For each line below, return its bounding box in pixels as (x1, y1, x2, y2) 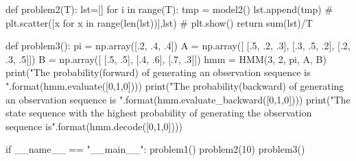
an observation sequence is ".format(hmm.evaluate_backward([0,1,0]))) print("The (5, 92, 351, 106)
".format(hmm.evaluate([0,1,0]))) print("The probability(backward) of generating (5, 78, 344, 92)
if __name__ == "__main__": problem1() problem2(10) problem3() (5, 142, 305, 156)
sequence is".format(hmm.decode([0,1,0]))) (5, 119, 182, 133)
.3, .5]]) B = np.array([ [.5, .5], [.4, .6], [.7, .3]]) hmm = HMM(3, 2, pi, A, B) (5, 51, 327, 66)
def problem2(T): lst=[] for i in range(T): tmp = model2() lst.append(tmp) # (5, 2, 333, 16)
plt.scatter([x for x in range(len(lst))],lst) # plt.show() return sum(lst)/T (5, 15, 313, 29)
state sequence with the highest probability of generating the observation (5, 106, 312, 120)
